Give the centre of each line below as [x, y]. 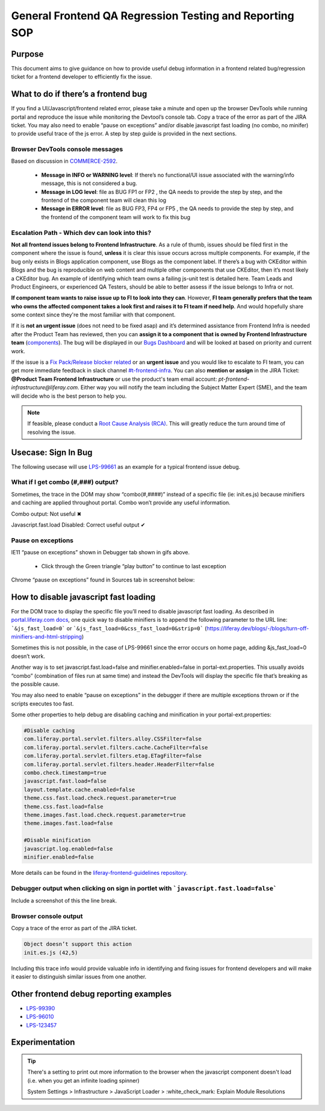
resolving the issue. [52, 432]
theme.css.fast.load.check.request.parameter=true [100, 798]
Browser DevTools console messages [67, 149]
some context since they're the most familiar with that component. [93, 315]
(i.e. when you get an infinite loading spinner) [83, 1080]
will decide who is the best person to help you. [69, 396]
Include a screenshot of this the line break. [64, 901]
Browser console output [47, 916]
